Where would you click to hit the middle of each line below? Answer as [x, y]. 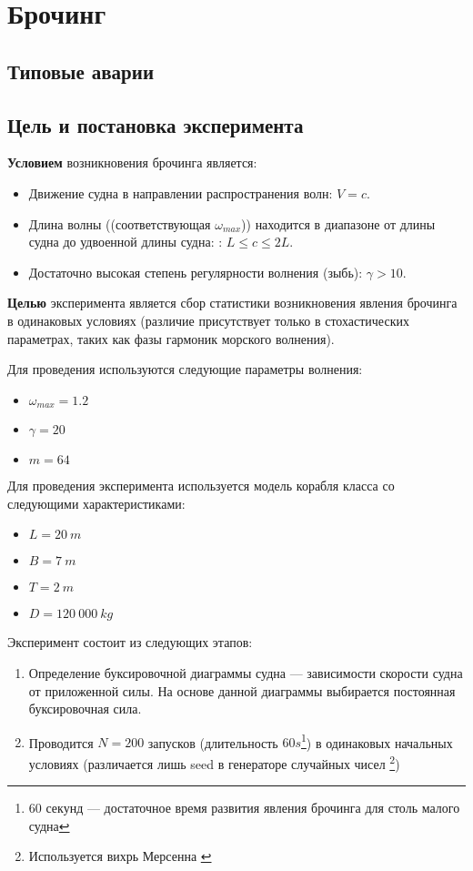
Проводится [61, 742]
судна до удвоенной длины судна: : [126, 242]
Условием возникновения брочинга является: [132, 162]
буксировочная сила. [85, 709]
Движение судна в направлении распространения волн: [181, 192]
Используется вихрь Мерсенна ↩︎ [120, 856]
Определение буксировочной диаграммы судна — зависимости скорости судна [246, 672]
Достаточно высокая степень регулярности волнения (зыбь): [196, 272]
